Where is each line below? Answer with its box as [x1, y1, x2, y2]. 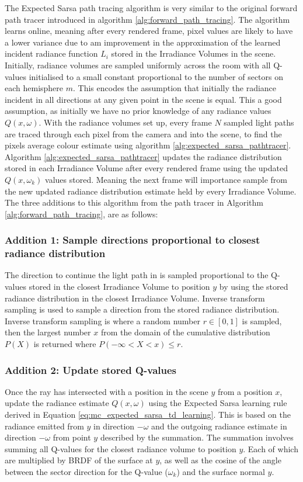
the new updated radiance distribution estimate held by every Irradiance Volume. [5, 185, 297, 197]
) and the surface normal [176, 465, 265, 477]
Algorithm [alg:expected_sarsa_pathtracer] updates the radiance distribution [5, 150, 282, 162]
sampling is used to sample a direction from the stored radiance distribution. [5, 303, 280, 315]
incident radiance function [5, 47, 98, 60]
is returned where [33, 337, 96, 349]
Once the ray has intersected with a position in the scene [5, 385, 208, 397]
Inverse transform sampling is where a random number [5, 314, 200, 327]
